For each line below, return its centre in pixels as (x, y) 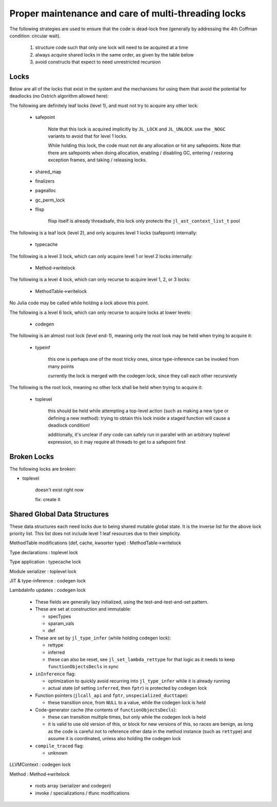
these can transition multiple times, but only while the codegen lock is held (127, 717)
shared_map (48, 172)
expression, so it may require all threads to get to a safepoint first (117, 442)
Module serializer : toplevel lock (43, 571)
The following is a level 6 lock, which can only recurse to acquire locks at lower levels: (101, 312)
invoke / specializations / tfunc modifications (82, 793)
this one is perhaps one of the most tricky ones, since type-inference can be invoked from (143, 359)
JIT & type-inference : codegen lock (48, 581)
